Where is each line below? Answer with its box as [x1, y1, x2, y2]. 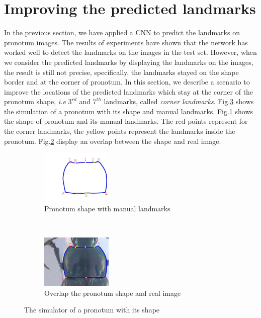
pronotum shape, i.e [4, 96, 66, 107]
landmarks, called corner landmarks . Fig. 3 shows [104, 96, 254, 107]
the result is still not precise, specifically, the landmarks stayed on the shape [4, 66, 239, 77]
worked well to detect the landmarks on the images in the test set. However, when [4, 47, 257, 57]
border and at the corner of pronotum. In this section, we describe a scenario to [4, 76, 250, 87]
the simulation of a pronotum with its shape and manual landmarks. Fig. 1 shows [4, 106, 253, 116]
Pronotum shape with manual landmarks [44, 203, 170, 213]
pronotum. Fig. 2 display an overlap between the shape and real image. [4, 135, 221, 146]
